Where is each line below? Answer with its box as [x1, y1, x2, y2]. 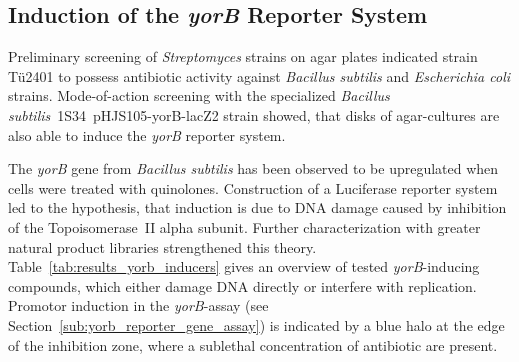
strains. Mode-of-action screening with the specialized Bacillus [8, 85, 390, 106]
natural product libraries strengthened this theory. [8, 236, 317, 257]
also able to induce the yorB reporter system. [8, 124, 286, 145]
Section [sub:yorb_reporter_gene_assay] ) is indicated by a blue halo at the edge [8, 314, 505, 335]
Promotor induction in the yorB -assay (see [8, 295, 269, 316]
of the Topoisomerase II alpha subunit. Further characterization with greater [8, 216, 481, 237]
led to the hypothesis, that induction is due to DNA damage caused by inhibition [8, 197, 507, 218]
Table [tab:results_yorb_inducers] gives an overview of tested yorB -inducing [8, 256, 480, 277]
